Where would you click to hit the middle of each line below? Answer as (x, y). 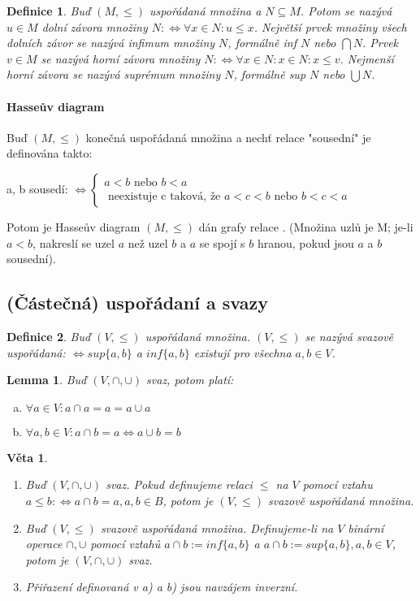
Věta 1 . (27, 457)
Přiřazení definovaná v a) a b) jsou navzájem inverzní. (162, 587)
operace (44, 544)
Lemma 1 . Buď (47, 380)
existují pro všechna (242, 352)
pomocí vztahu (338, 484)
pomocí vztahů (126, 544)
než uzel (148, 242)
